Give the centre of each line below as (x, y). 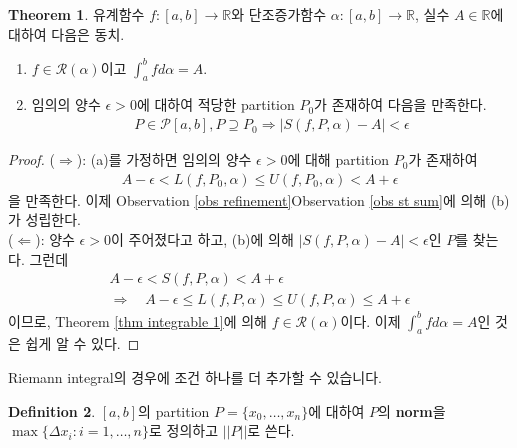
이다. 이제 (370, 320)
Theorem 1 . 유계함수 (76, 14)
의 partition (174, 410)
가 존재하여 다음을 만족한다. (400, 104)
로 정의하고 (184, 430)
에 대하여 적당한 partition (215, 104)
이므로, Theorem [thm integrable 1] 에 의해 (137, 320)
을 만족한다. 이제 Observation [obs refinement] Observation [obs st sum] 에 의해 (247, 199)
